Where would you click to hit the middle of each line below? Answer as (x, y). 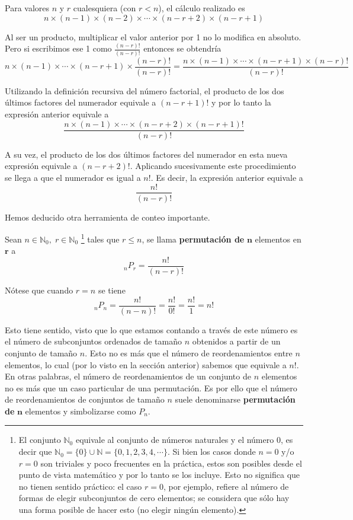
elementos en (278, 239)
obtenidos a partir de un (236, 341)
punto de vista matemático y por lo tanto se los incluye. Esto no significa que (159, 475)
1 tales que (100, 238)
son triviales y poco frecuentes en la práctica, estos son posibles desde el (171, 463)
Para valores (27, 8)
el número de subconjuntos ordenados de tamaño (93, 341)
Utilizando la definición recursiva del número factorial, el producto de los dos (145, 90)
